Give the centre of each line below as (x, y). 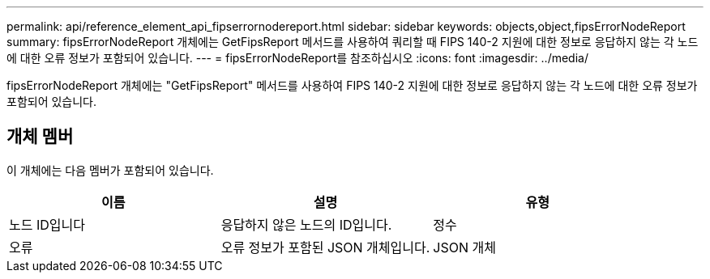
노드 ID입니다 (47, 224)
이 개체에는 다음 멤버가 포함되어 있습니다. (110, 170)
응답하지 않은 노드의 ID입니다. (306, 224)
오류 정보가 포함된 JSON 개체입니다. (325, 247)
